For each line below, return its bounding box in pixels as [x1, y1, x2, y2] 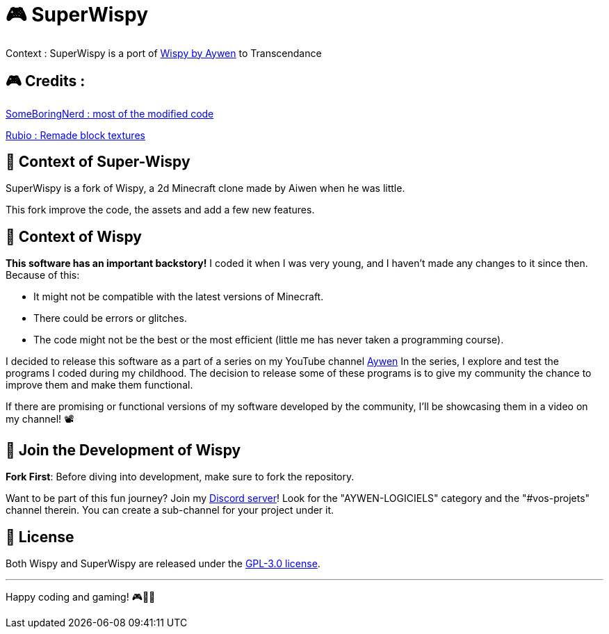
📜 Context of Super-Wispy [6, 153, 190, 171]
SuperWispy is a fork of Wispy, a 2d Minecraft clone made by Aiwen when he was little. [6, 182, 405, 195]
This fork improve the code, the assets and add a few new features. [6, 204, 315, 216]
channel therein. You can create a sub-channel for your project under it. [6, 504, 334, 517]
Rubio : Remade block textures [6, 129, 145, 141]
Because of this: [6, 269, 80, 282]
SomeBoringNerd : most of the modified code [6, 107, 214, 120]
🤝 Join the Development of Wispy [6, 441, 241, 459]
